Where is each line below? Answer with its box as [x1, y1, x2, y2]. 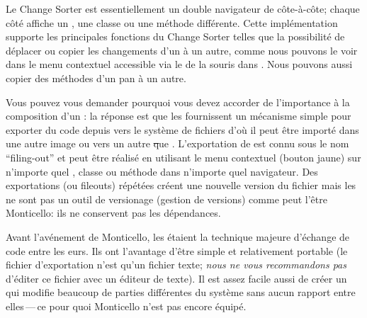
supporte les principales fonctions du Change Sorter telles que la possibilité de [6, 29, 345, 44]
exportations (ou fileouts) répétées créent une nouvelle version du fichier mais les [6, 178, 356, 193]
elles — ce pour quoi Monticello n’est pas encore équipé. [6, 298, 247, 313]
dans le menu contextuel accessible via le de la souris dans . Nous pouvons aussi [6, 57, 353, 72]
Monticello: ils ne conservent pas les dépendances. [6, 205, 221, 220]
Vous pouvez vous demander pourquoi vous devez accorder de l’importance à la [6, 94, 350, 109]
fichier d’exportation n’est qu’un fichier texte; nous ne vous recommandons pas [6, 257, 346, 272]
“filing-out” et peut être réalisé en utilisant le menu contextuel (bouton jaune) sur [6, 149, 361, 164]
